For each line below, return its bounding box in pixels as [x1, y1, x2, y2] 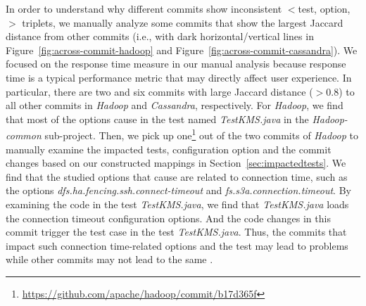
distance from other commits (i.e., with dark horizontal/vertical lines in [6, 29, 314, 44]
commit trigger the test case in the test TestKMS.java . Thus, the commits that [6, 224, 347, 239]
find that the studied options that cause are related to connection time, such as [6, 169, 348, 184]
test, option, [298, 1, 351, 15]
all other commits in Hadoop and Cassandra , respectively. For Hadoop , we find [6, 98, 343, 113]
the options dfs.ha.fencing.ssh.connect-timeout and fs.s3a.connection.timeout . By [6, 183, 351, 198]
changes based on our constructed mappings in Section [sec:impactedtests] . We [6, 155, 346, 170]
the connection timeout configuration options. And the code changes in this [6, 210, 331, 225]
